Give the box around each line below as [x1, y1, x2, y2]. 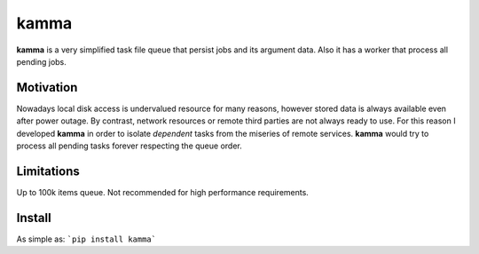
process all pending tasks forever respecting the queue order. [16, 140, 243, 151]
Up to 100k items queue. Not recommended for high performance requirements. [16, 187, 310, 197]
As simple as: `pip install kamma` [16, 234, 157, 244]
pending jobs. [16, 56, 67, 67]
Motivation [16, 80, 78, 95]
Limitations [16, 163, 80, 179]
